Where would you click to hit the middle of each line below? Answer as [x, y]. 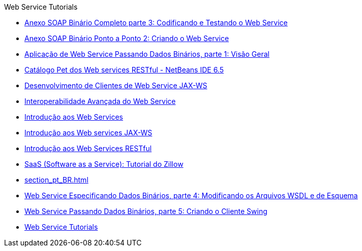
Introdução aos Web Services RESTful [88, 148]
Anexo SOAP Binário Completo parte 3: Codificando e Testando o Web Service [156, 23]
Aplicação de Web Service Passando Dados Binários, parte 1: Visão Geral [147, 54]
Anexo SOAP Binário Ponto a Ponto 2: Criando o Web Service [127, 38]
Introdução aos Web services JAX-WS [88, 133]
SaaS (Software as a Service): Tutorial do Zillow [104, 164]
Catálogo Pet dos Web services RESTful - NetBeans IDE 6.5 [124, 70]
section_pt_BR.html [56, 180]
